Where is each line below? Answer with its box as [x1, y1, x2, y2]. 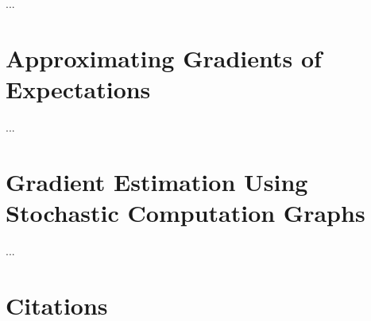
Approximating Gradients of [6, 41, 322, 74]
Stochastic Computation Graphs [6, 196, 365, 228]
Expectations [6, 72, 151, 105]
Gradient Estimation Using [6, 165, 308, 197]
